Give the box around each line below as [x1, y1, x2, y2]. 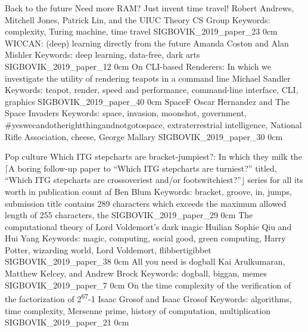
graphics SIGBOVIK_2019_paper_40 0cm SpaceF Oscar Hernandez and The [5, 95, 290, 107]
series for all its [247, 173, 303, 186]
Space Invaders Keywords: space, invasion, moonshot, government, [5, 107, 247, 119]
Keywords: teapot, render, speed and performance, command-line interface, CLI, [5, 83, 298, 96]
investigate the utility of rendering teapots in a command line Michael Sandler [5, 72, 291, 84]
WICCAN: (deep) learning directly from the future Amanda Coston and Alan [5, 36, 289, 49]
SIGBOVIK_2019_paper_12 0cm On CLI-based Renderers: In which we [5, 60, 272, 72]
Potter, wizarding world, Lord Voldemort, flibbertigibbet [5, 243, 211, 256]
